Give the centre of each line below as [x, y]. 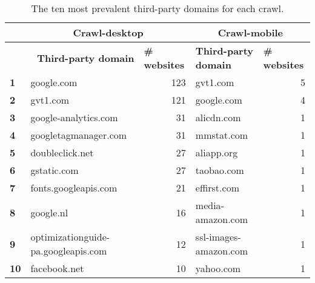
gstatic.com [55, 170]
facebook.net [57, 268]
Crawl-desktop [108, 32]
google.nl [49, 212]
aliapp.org [217, 152]
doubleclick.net [62, 152]
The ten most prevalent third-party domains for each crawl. [157, 8]
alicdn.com [218, 117]
